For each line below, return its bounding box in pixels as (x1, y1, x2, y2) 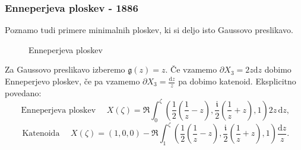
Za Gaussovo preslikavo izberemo (5, 63, 125, 76)
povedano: (5, 86, 42, 99)
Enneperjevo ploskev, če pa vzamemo (5, 75, 140, 87)
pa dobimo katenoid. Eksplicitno (178, 75, 296, 87)
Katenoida (22, 129, 60, 138)
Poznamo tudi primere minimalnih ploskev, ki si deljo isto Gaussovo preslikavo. (5, 24, 293, 36)
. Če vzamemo (165, 63, 217, 76)
